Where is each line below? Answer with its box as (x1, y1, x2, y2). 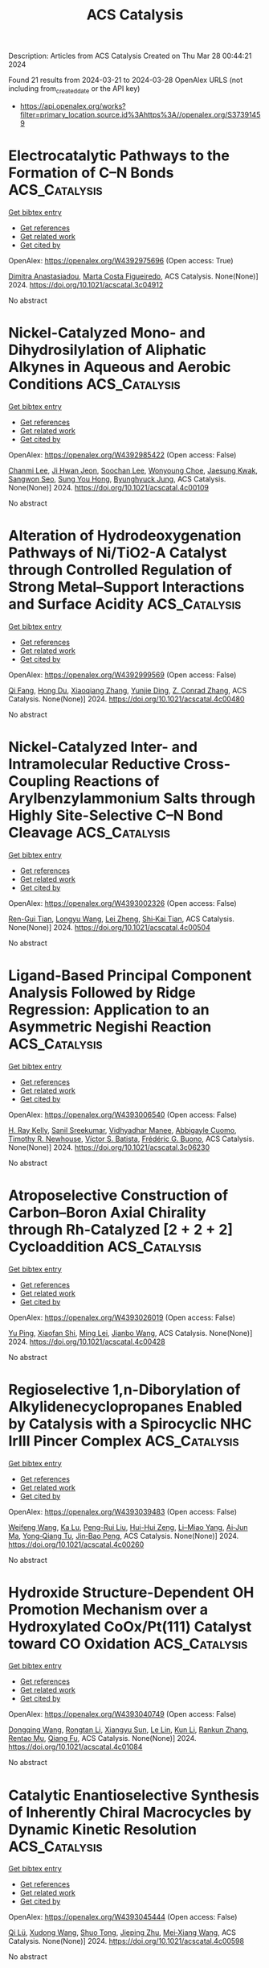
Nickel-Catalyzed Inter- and (8, 738, 198, 756)
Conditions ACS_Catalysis (8, 375, 181, 394)
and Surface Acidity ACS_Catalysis (8, 595, 242, 614)
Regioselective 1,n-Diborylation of (8, 1380, 241, 1399)
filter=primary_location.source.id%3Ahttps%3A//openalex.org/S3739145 (19, 110, 261, 119)
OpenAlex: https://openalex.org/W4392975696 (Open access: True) (8, 255, 234, 265)
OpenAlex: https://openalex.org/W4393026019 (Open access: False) (8, 1313, 235, 1322)
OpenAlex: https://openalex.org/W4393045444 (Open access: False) (8, 1912, 238, 1922)
